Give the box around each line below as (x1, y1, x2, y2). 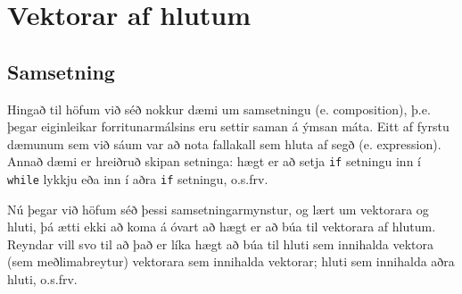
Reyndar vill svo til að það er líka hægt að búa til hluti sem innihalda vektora (7, 234, 434, 253)
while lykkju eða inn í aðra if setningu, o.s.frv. (7, 170, 268, 189)
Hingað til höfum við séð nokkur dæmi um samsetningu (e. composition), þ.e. (7, 99, 431, 118)
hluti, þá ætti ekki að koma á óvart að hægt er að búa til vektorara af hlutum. (7, 217, 436, 236)
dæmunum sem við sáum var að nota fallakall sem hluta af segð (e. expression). (7, 134, 441, 153)
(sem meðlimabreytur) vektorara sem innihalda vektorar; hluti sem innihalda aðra (7, 252, 455, 271)
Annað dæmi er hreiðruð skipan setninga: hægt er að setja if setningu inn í (7, 152, 421, 171)
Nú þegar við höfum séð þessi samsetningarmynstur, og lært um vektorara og (7, 199, 429, 218)
